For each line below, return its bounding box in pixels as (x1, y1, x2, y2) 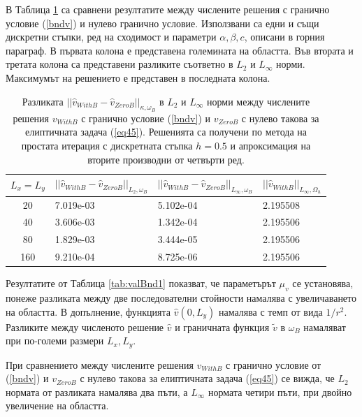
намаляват (303, 319, 346, 334)
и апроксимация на (230, 138, 311, 152)
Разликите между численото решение (6, 319, 164, 334)
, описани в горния (244, 29, 325, 44)
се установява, (292, 276, 354, 291)
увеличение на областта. (6, 398, 109, 413)
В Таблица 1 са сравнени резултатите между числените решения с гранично (6, 2, 330, 16)
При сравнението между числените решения (6, 357, 194, 372)
